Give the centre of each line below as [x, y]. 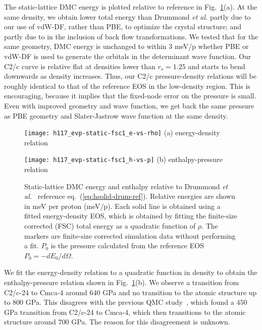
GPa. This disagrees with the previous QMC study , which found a [130, 302]
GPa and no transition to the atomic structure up [180, 292]
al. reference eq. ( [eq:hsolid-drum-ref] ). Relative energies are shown [130, 196]
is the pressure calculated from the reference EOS [127, 245]
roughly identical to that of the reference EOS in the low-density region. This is [127, 86]
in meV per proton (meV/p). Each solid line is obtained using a [122, 206]
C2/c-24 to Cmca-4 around [46, 292]
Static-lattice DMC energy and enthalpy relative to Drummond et [126, 186]
